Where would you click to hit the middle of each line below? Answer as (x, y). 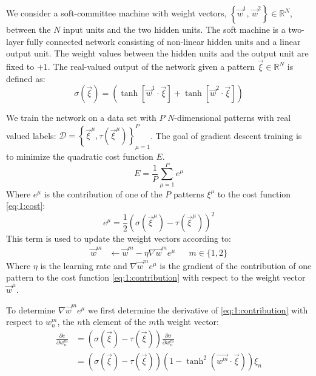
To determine (31, 309)
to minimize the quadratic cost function (80, 156)
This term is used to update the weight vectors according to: (119, 238)
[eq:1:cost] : (26, 206)
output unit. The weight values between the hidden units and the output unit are (157, 53)
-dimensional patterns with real (233, 118)
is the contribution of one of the (103, 193)
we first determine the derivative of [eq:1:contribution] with (198, 309)
